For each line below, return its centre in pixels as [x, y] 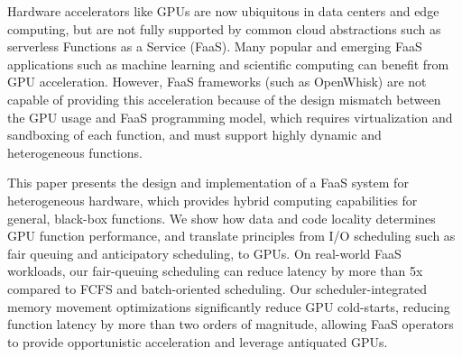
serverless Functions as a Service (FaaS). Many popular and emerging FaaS [215, 46]
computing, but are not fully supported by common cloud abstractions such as [224, 28]
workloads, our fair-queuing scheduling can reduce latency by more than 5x [215, 271]
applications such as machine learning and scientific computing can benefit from [228, 64]
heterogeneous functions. [75, 152]
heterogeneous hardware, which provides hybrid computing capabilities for [213, 200]
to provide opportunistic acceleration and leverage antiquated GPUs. [198, 341]
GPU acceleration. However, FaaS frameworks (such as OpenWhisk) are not [217, 82]
